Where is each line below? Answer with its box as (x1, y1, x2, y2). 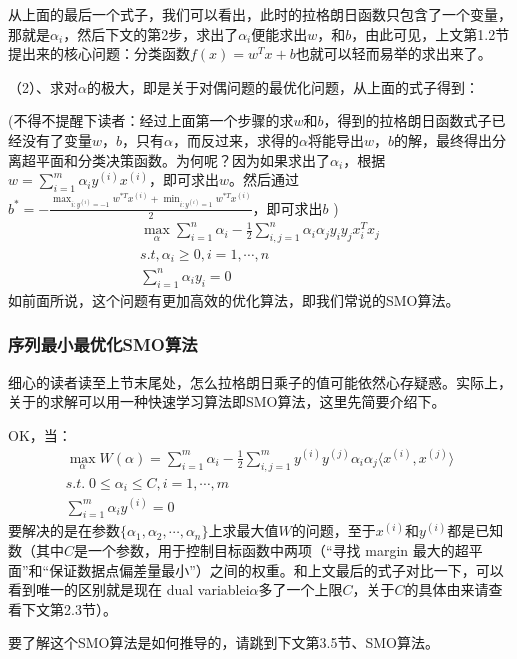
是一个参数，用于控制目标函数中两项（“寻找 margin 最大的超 (74, 540, 469, 561)
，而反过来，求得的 (173, 129, 300, 150)
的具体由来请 (404, 579, 489, 600)
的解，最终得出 (394, 129, 493, 150)
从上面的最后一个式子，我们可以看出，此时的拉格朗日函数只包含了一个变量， (8, 4, 512, 24)
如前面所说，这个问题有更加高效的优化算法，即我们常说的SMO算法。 (8, 289, 460, 310)
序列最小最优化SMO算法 (8, 332, 198, 357)
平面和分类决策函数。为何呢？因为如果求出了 (35, 149, 330, 170)
